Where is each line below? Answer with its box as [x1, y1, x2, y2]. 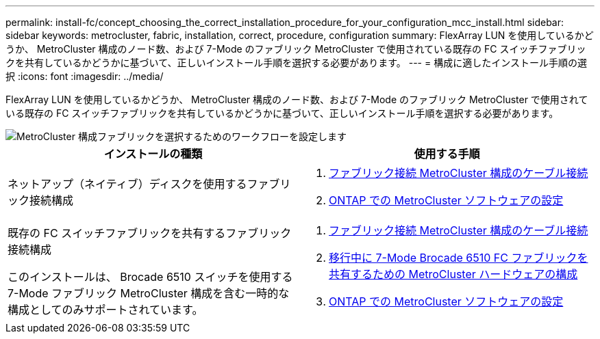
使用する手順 [414, 147, 480, 161]
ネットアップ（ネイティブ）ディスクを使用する [8, 177, 247, 191]
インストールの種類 [103, 147, 203, 161]
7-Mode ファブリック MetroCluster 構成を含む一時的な [8, 286, 290, 300]
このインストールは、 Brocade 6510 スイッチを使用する [8, 270, 293, 284]
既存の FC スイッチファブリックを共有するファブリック [8, 226, 292, 240]
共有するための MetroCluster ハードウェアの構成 [329, 267, 578, 281]
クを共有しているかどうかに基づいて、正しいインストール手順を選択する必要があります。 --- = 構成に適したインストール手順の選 [5, 57, 587, 68]
